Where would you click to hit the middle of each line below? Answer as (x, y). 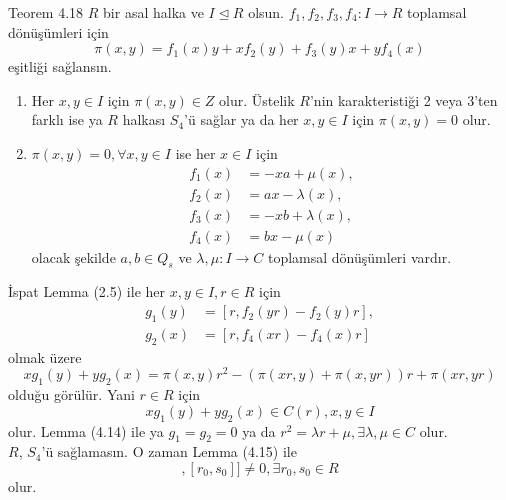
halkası (144, 119)
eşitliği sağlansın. (60, 66)
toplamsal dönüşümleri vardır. (359, 256)
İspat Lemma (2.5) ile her (87, 291)
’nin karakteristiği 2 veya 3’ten (403, 99)
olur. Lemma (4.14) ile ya (86, 430)
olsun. (266, 12)
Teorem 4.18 (46, 12)
